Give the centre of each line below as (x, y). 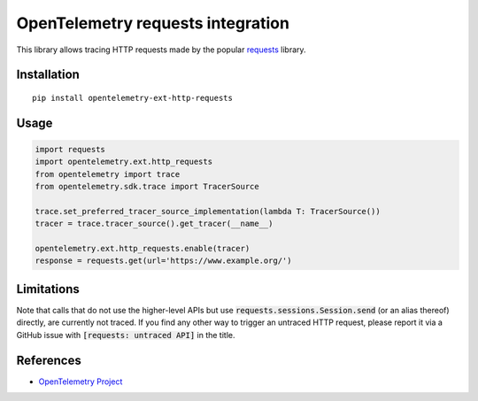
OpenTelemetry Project (81, 382)
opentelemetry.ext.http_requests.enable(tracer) (143, 249)
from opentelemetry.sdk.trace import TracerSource (147, 187)
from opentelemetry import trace (108, 174)
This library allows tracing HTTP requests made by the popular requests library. (161, 50)
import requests (70, 149)
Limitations (48, 289)
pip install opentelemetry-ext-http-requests (133, 98)
